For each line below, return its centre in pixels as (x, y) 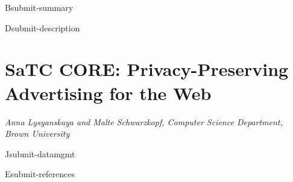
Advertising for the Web (108, 93)
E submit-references (40, 174)
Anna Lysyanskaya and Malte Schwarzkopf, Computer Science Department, (144, 121)
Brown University (37, 133)
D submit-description (43, 27)
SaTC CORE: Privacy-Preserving (147, 69)
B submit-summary (39, 7)
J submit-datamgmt (40, 153)
